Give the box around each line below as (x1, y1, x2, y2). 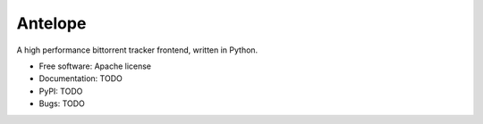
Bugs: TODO (38, 98, 85, 109)
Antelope (16, 13, 87, 33)
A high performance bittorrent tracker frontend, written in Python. (16, 45, 258, 55)
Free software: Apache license (38, 61, 152, 71)
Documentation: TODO (38, 73, 123, 84)
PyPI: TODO (38, 86, 83, 96)
